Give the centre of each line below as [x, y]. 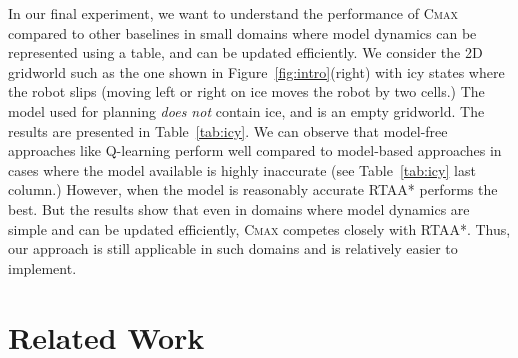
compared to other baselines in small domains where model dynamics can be [242, 32]
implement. [42, 267]
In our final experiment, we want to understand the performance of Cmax [233, 13]
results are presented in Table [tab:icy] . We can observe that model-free [228, 130]
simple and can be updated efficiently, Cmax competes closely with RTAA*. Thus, [259, 228]
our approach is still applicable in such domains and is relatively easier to [233, 248]
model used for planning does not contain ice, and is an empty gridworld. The [246, 110]
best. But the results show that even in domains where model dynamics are [239, 208]
